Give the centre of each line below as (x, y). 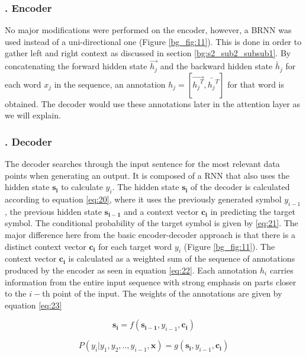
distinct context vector (46, 246)
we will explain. (33, 115)
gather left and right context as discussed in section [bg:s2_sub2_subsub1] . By (148, 53)
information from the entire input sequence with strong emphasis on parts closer (151, 282)
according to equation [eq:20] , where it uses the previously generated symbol (143, 199)
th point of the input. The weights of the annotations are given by (162, 293)
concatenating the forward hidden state (76, 66)
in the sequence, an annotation (110, 84)
